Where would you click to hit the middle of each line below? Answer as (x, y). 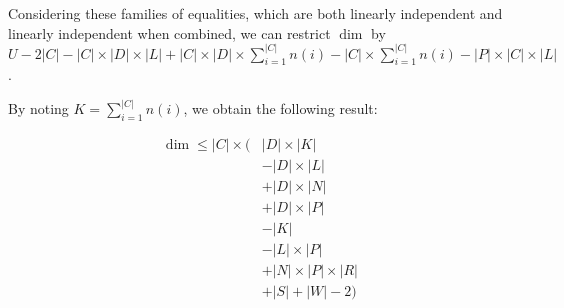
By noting (38, 108)
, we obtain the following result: (280, 108)
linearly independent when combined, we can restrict (169, 32)
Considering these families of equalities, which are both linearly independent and (255, 13)
